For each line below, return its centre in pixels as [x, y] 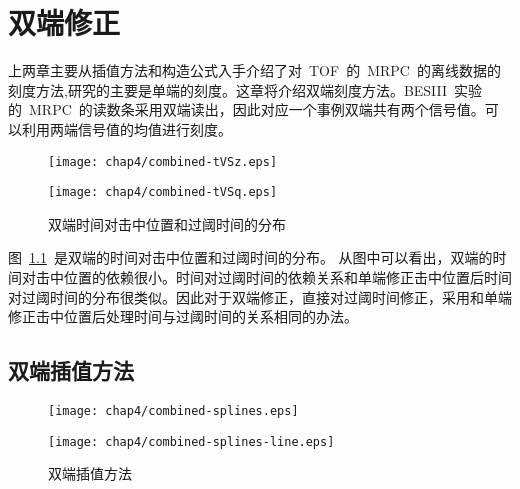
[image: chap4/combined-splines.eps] [173, 410]
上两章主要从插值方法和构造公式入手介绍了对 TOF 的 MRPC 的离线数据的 [254, 70]
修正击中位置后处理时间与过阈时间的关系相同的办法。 [183, 316]
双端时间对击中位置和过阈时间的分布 [167, 223]
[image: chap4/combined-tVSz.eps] [163, 161]
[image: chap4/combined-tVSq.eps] [163, 192]
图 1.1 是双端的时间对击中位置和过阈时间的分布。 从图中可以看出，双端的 [250, 257]
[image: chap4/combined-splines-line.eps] [191, 441]
